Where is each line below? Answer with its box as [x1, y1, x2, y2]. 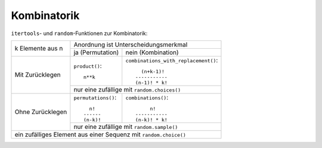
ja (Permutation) [73, 48, 119, 56]
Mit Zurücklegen [14, 71, 61, 79]
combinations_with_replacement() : [125, 56, 218, 64]
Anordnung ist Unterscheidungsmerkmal [73, 40, 188, 49]
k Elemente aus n [14, 45, 63, 53]
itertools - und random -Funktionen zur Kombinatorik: [11, 30, 148, 37]
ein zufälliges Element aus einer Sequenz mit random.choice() [14, 130, 186, 138]
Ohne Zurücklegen [14, 108, 67, 116]
